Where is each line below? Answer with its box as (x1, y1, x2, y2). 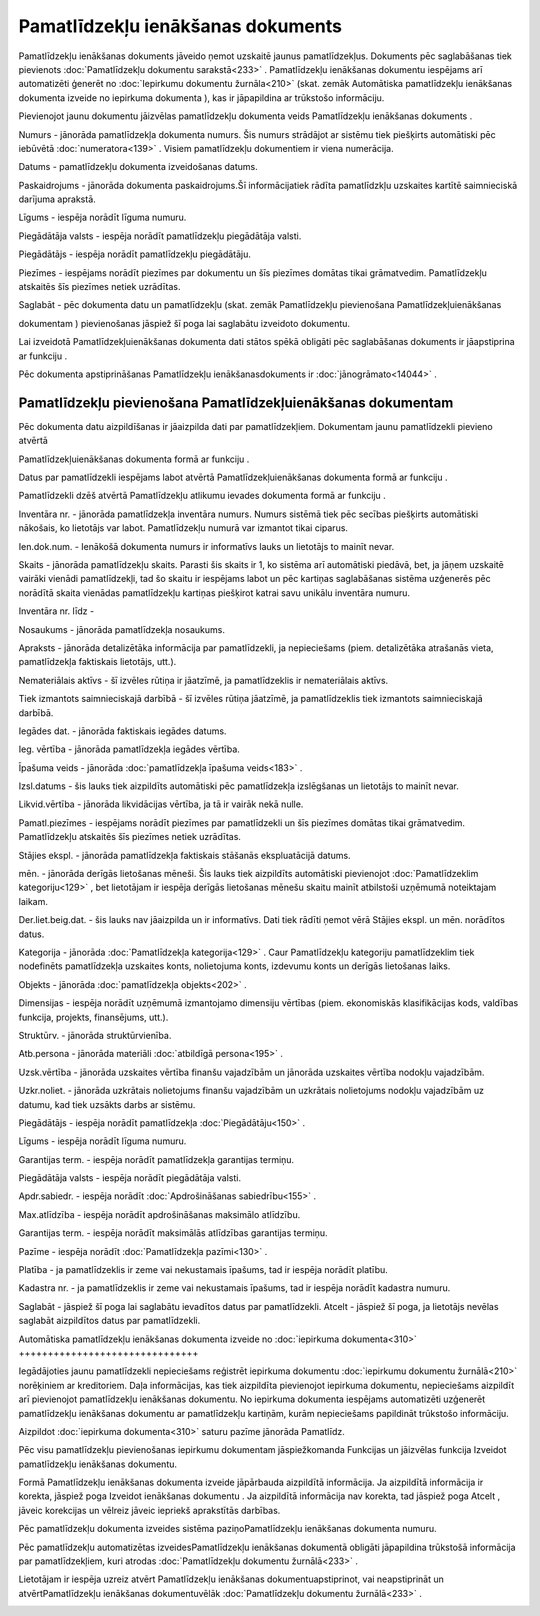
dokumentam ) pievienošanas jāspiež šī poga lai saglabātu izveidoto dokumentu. (18, 317, 350, 329)
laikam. (18, 895, 49, 907)
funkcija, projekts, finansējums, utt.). (18, 1011, 169, 1023)
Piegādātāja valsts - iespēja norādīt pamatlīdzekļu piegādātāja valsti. (18, 230, 302, 242)
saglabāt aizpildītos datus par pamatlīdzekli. (18, 1315, 201, 1327)
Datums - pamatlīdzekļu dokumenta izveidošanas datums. (18, 161, 259, 173)
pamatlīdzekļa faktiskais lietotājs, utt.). (18, 656, 177, 668)
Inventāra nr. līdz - (18, 605, 95, 617)
